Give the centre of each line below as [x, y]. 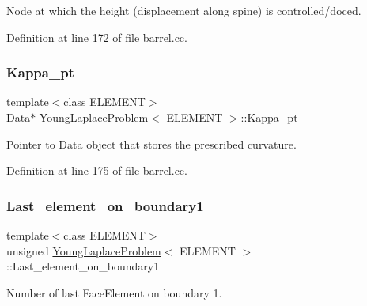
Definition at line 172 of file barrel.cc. [97, 37]
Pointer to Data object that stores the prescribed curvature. [151, 144]
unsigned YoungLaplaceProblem [84, 250]
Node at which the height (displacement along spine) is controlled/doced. [184, 10]
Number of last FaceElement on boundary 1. [114, 292]
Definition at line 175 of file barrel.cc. [97, 170]
